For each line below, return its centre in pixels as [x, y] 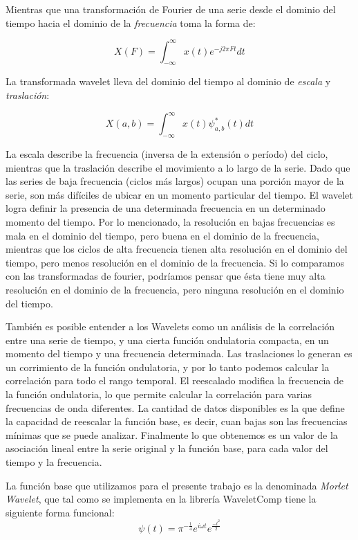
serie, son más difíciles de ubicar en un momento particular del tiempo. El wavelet [179, 194]
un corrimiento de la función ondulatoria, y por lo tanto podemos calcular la [168, 367]
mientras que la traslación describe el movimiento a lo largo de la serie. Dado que [178, 167]
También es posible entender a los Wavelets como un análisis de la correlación [170, 326]
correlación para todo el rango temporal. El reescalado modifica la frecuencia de [175, 380]
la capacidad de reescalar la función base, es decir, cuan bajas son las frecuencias [177, 421]
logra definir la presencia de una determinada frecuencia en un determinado [166, 208]
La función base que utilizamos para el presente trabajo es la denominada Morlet [177, 485]
